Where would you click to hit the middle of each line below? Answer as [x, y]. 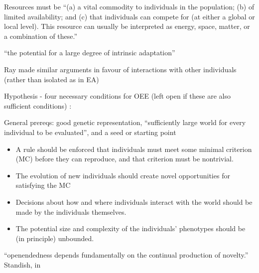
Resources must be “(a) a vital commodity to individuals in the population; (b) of [129, 6]
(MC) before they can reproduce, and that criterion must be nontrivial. [125, 159]
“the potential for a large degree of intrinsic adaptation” [90, 53]
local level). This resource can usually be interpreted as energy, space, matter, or [127, 26]
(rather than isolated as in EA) [52, 79]
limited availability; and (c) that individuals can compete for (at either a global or [129, 16]
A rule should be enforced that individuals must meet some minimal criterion [134, 149]
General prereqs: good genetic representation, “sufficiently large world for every [125, 122]
